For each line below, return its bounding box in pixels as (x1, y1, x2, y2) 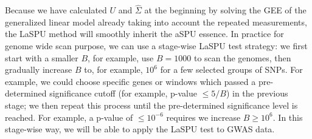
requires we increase (166, 110, 241, 123)
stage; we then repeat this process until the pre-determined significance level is (5, 98, 298, 111)
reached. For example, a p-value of (5, 110, 133, 123)
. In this (272, 110, 303, 123)
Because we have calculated (5, 4, 107, 16)
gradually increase (5, 63, 72, 76)
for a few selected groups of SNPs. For (160, 63, 303, 76)
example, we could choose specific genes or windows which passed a (5, 75, 256, 87)
